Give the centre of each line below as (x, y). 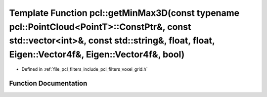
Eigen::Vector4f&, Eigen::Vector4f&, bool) (97, 55)
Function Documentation (48, 83)
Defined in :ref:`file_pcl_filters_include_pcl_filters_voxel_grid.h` (85, 69)
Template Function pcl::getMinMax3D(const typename (124, 13)
